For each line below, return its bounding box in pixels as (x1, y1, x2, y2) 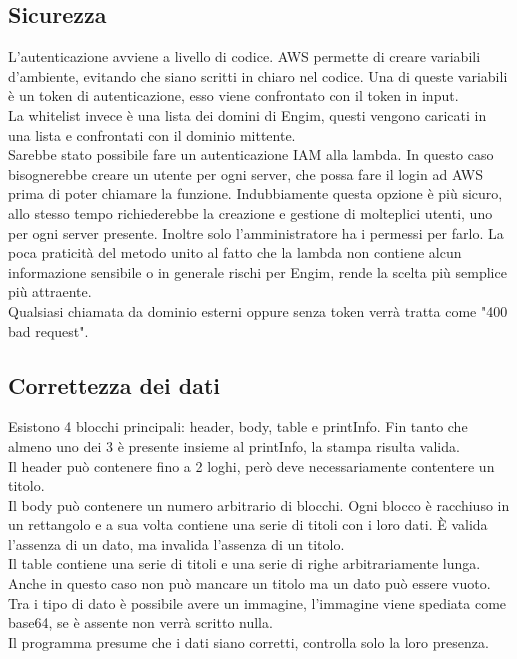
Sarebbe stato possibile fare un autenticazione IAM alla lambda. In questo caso (8, 144, 494, 165)
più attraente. (8, 281, 92, 302)
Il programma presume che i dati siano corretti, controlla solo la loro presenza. (8, 631, 489, 652)
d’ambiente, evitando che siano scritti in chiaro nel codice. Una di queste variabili (8, 65, 508, 86)
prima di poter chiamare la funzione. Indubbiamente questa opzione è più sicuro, (8, 183, 503, 204)
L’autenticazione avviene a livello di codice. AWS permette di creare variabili (8, 46, 481, 67)
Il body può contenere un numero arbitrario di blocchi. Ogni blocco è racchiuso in (8, 494, 510, 515)
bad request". (8, 320, 89, 341)
